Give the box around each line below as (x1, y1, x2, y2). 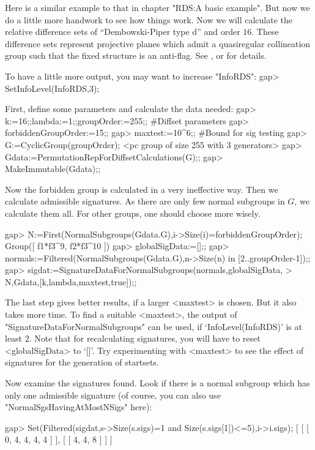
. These (251, 25, 279, 38)
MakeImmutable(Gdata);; (5, 162, 101, 175)
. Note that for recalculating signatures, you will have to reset (29, 332, 261, 345)
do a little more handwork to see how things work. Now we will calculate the (5, 13, 292, 26)
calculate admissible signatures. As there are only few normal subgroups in (5, 195, 285, 208)
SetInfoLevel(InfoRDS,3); (5, 81, 100, 94)
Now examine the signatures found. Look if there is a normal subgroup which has (5, 377, 310, 389)
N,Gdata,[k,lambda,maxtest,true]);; (5, 275, 137, 288)
